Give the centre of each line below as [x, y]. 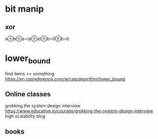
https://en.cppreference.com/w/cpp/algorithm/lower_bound [65, 79]
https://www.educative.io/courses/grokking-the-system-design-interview [79, 111]
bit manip [24, 9]
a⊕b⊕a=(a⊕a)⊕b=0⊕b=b [37, 39]
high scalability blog [25, 116]
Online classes [28, 94]
